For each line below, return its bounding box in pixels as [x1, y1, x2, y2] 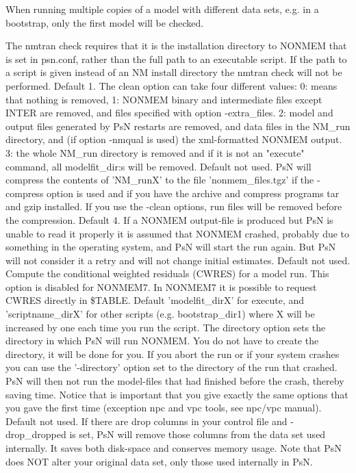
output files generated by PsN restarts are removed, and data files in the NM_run [5, 118, 351, 133]
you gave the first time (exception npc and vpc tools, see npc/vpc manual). [5, 400, 322, 415]
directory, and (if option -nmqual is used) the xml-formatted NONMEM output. [5, 132, 342, 146]
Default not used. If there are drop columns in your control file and [5, 413, 288, 428]
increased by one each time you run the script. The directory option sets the [5, 320, 326, 334]
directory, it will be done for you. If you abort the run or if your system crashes [5, 346, 340, 361]
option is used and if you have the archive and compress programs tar [47, 186, 340, 200]
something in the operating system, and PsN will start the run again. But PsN [5, 240, 336, 254]
